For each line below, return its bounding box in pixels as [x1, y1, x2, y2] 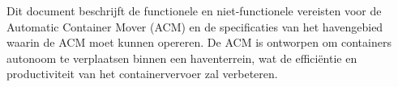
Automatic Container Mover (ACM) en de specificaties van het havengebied [6, 18, 383, 35]
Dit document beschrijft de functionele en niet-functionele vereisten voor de [6, 2, 382, 19]
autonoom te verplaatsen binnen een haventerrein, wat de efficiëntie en [6, 49, 357, 66]
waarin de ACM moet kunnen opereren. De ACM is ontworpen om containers [6, 34, 392, 51]
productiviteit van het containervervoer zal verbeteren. [6, 65, 278, 82]
